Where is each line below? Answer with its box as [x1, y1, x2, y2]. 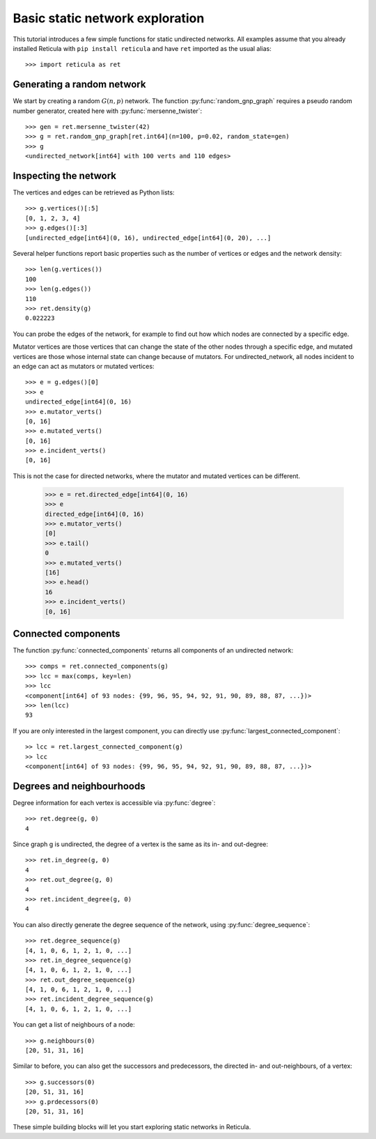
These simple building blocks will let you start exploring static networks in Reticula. [13, 1123, 251, 1131]
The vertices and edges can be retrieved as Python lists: [13, 188, 175, 197]
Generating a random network [13, 79, 146, 91]
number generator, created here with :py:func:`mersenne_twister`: [13, 107, 203, 115]
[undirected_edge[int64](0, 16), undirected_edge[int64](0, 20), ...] [25, 234, 272, 242]
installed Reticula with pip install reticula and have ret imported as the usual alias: [13, 44, 272, 52]
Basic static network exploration [13, 10, 205, 26]
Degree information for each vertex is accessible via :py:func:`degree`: [13, 798, 216, 807]
